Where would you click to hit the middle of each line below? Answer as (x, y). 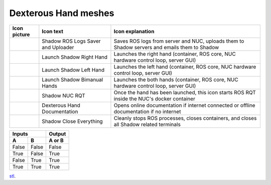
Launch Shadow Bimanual (73, 79)
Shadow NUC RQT (63, 95)
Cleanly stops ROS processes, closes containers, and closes (185, 118)
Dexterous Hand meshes (62, 13)
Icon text (53, 31)
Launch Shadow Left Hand (73, 70)
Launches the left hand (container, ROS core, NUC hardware (185, 67)
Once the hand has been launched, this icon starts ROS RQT (185, 92)
